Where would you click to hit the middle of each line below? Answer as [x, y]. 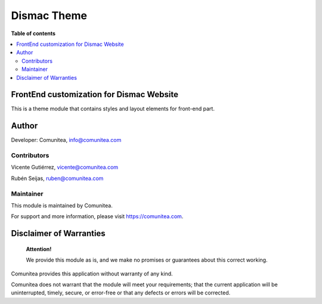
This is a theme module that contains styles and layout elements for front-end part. [113, 109]
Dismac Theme [49, 15]
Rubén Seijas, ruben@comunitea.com [57, 178]
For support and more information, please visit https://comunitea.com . [97, 216]
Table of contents [33, 33]
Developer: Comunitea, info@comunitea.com [66, 140]
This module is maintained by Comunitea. [62, 205]
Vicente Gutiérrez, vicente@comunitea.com [65, 167]
